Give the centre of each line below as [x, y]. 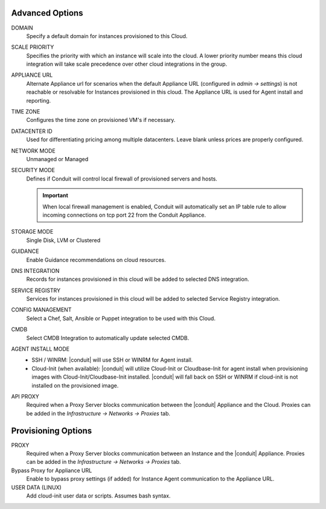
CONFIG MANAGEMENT [41, 310]
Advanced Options [47, 13]
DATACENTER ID [32, 131]
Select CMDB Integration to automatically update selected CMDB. [108, 338]
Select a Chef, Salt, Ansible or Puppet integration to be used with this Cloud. [121, 318]
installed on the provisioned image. [75, 385]
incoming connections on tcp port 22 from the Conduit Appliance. [124, 215]
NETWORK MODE [33, 150]
